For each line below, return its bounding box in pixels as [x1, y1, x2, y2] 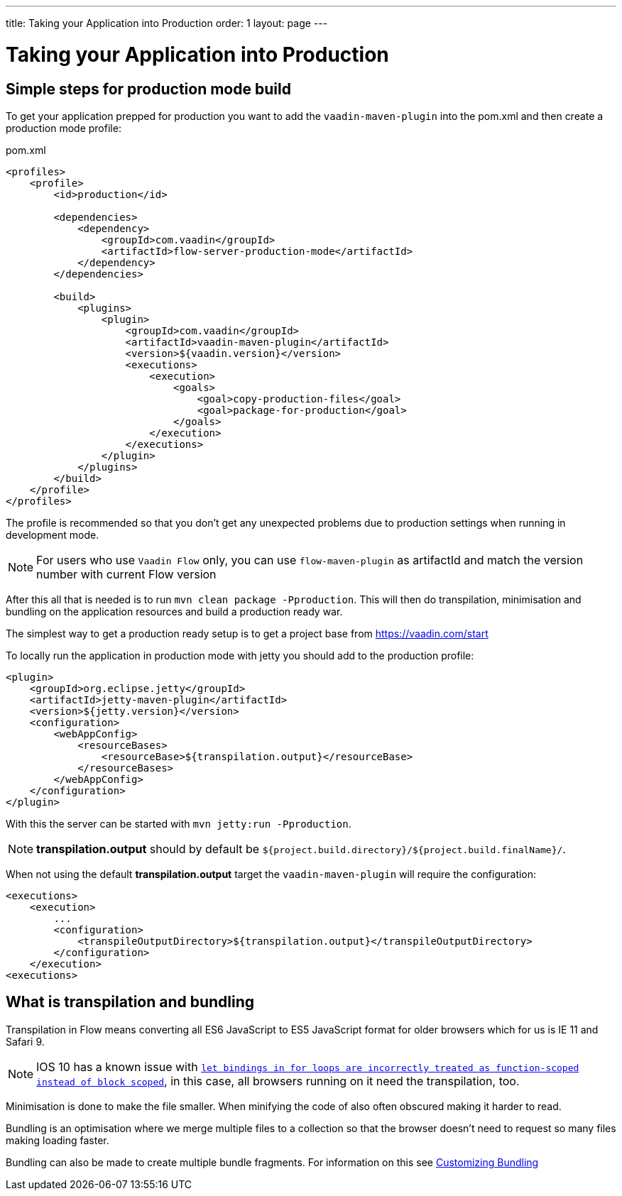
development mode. [6, 528, 99, 541]
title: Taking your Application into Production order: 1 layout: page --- [6, 17, 328, 29]
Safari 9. [6, 1035, 45, 1048]
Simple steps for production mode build [6, 79, 291, 98]
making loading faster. [6, 1134, 109, 1146]
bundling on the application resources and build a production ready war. [6, 605, 343, 618]
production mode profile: [6, 121, 121, 134]
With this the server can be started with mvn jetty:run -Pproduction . [6, 817, 351, 830]
